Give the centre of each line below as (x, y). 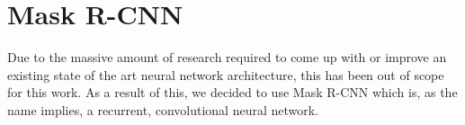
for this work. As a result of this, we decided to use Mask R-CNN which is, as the (232, 92)
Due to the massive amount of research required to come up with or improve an (227, 57)
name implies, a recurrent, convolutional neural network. (163, 109)
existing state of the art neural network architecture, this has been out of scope (226, 74)
